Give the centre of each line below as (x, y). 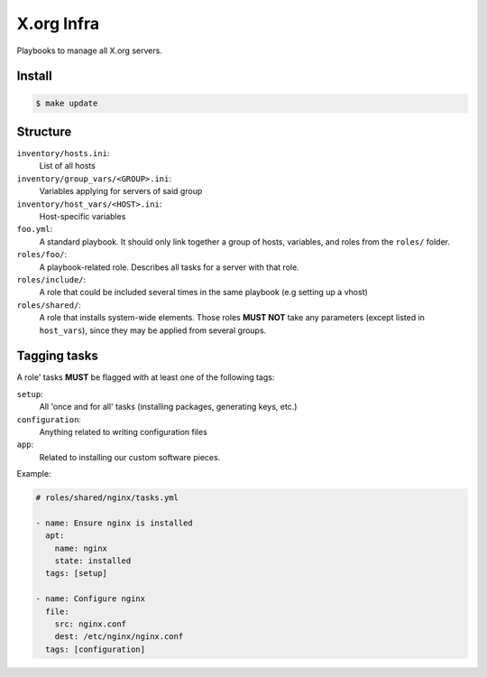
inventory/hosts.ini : (63, 153)
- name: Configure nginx (91, 599)
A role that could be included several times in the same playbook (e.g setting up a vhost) (204, 292)
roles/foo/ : (42, 255)
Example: (34, 474)
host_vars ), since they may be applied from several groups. (153, 330)
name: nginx (81, 548)
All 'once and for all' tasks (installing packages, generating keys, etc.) (168, 407)
